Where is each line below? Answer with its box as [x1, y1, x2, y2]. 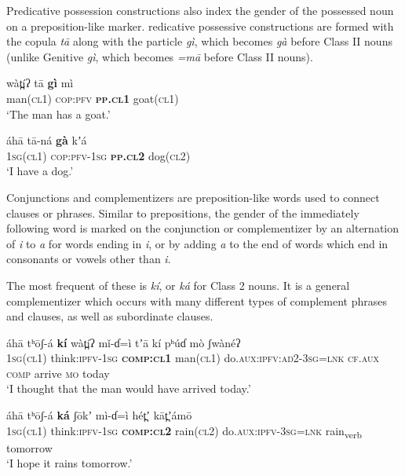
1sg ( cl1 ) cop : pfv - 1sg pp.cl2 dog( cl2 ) [6, 147, 191, 163]
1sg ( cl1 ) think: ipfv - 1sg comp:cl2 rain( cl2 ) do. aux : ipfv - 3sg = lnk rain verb [6, 422, 362, 441]
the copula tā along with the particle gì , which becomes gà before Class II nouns [6, 33, 392, 49]
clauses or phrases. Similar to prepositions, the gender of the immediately [6, 204, 359, 221]
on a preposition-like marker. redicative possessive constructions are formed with [6, 17, 394, 34]
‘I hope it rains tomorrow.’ [6, 455, 133, 471]
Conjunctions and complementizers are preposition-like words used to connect [6, 189, 380, 205]
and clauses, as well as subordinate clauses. [6, 308, 213, 324]
